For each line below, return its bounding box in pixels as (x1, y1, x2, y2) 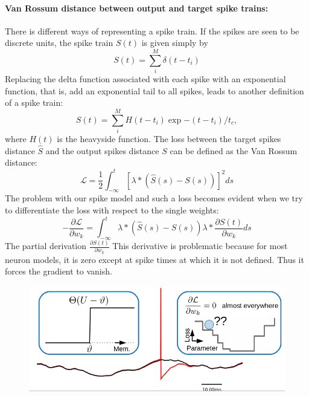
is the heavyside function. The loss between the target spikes (57, 132, 281, 145)
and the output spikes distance (45, 144, 159, 157)
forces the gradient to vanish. (5, 265, 112, 278)
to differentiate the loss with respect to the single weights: (5, 203, 219, 216)
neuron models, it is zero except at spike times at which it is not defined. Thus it (5, 253, 304, 265)
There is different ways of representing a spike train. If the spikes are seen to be (5, 24, 299, 37)
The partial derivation (5, 239, 87, 252)
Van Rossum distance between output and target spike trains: (5, 1, 269, 14)
